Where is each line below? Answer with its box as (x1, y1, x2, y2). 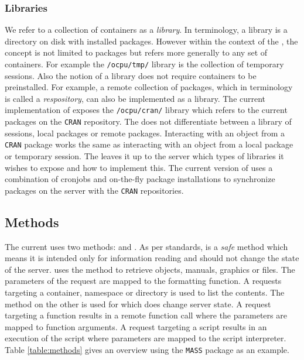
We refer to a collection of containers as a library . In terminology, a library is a (5, 23, 288, 36)
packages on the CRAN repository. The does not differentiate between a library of (5, 115, 292, 128)
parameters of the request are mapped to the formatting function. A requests (5, 275, 282, 287)
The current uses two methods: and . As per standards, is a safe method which (5, 240, 288, 252)
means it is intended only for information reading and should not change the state (5, 252, 299, 264)
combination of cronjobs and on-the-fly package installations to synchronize (5, 173, 275, 185)
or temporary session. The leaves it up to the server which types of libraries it (5, 150, 284, 162)
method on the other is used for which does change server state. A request (5, 297, 271, 310)
